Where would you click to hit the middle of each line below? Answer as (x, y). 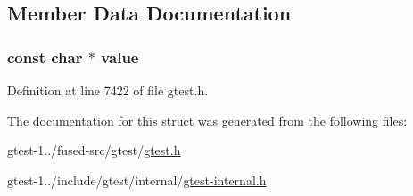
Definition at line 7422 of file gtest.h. (108, 90)
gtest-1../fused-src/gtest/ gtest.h (94, 150)
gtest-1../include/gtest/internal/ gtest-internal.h (137, 180)
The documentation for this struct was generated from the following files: (207, 120)
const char (45, 57)
